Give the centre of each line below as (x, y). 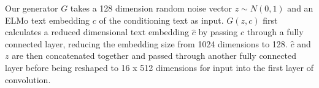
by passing (218, 32)
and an (300, 8)
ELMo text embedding (48, 20)
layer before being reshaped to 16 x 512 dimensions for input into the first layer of (159, 67)
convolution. (28, 79)
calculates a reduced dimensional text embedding (97, 32)
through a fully (275, 32)
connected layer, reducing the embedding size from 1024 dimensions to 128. (146, 43)
